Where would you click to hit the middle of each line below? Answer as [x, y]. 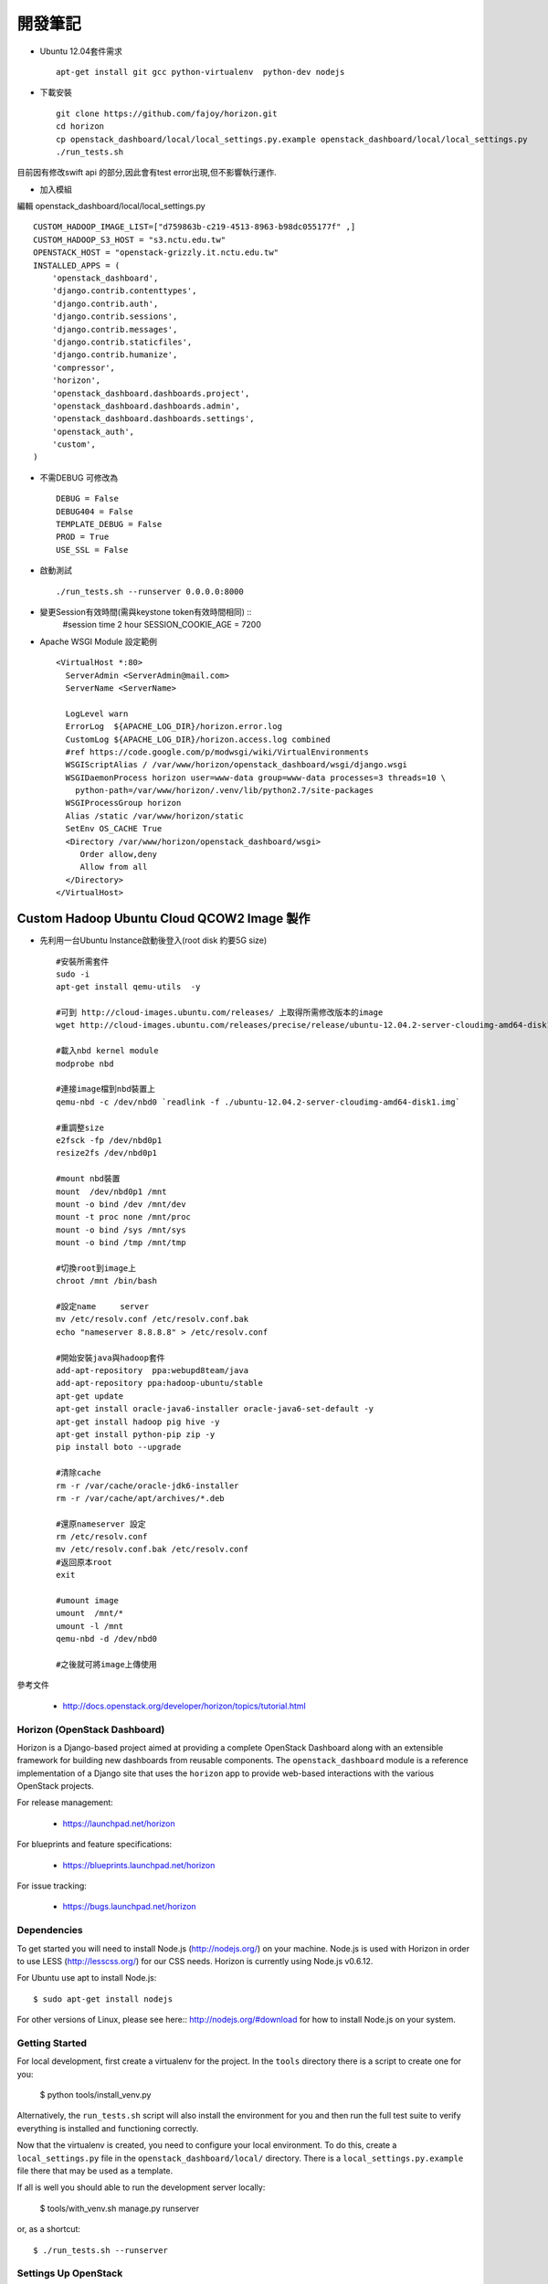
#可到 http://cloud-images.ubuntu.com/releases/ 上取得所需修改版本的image [220, 1013]
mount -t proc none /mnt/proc [124, 1217]
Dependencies [50, 1930]
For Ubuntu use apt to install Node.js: [87, 1978]
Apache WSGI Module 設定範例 [98, 641]
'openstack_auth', [93, 431]
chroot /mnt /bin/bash [107, 1281]
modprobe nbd [85, 1063]
